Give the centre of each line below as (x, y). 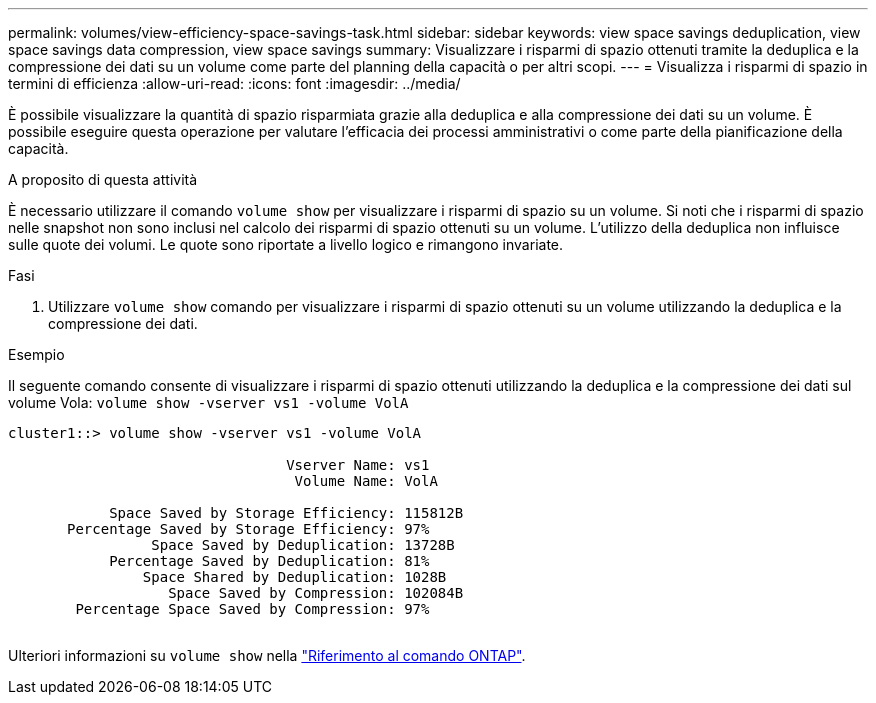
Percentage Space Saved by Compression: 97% (252, 609)
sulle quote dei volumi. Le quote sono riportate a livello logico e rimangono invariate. (286, 244)
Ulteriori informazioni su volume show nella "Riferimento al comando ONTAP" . (267, 655)
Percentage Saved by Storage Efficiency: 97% (248, 529)
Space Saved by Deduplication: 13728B (303, 545)
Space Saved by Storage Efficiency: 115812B (286, 513)
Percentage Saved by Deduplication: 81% (269, 561)
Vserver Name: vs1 (358, 465)
